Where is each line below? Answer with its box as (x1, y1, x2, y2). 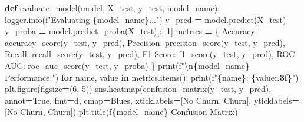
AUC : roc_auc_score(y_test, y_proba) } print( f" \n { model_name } (5, 59, 250, 71)
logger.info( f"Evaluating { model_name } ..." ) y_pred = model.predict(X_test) (5, 13, 286, 25)
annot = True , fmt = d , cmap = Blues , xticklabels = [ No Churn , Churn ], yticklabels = (5, 94, 300, 106)
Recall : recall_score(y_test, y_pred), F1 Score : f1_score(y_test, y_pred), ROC (5, 48, 295, 60)
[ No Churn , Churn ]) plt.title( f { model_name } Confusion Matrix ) (5, 105, 238, 118)
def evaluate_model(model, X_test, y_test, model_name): (5, 2, 220, 14)
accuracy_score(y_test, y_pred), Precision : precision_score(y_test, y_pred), (5, 36, 285, 48)
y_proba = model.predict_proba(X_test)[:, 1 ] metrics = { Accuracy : (5, 25, 257, 37)
